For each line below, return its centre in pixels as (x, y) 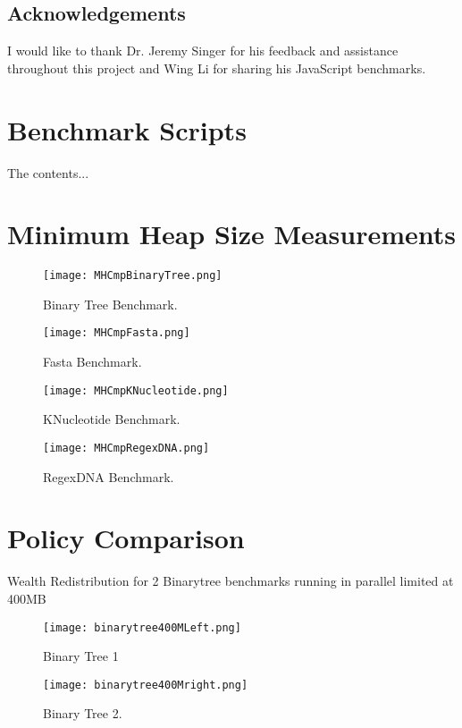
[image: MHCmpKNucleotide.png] (136, 390)
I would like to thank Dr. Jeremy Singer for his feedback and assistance (203, 51)
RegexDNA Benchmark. (109, 476)
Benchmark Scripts (127, 129)
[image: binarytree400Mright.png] (146, 685)
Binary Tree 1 (81, 656)
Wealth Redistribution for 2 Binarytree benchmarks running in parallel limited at (231, 581)
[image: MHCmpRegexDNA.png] (126, 448)
